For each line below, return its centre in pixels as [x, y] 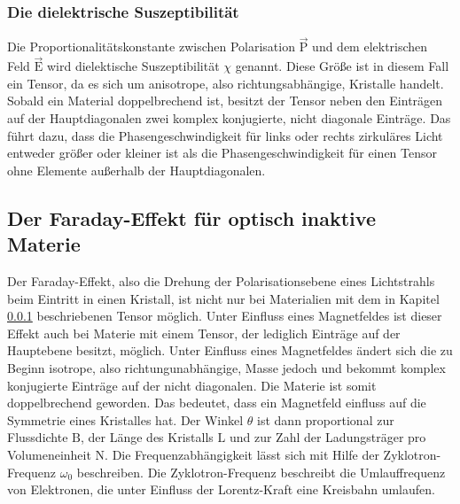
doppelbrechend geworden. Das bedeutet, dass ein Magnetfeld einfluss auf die [217, 403]
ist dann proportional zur [326, 419]
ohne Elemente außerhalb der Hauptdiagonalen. [136, 170]
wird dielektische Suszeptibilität [133, 66]
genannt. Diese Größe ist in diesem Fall [342, 66]
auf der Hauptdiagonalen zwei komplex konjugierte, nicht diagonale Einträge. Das [229, 118]
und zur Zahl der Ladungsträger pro [327, 437]
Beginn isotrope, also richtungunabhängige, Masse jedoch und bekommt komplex [226, 367]
